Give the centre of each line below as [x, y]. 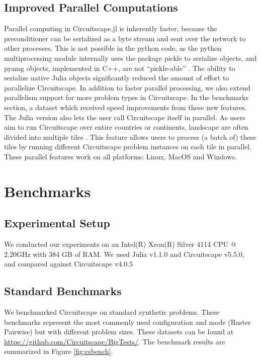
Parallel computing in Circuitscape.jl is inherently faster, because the [111, 28]
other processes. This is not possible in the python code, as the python [113, 48]
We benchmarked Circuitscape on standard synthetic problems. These [112, 312]
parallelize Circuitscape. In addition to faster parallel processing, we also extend [127, 87]
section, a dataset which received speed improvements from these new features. [125, 107]
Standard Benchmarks [63, 291]
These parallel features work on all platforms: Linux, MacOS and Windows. [121, 156]
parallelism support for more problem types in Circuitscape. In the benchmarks [126, 97]
